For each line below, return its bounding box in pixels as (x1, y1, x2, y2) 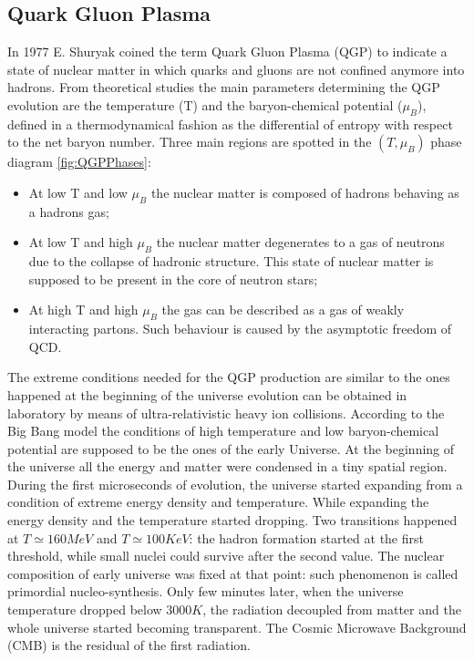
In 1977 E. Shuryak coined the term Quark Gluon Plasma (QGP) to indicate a (7, 42, 448, 61)
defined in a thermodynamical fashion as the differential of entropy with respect (7, 114, 453, 133)
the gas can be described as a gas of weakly (161, 300, 405, 319)
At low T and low (28, 182, 128, 201)
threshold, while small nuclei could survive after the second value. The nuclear (7, 546, 445, 565)
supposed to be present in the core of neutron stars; (28, 269, 318, 288)
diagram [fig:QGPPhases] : (7, 152, 151, 171)
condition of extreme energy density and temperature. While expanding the (7, 492, 429, 511)
